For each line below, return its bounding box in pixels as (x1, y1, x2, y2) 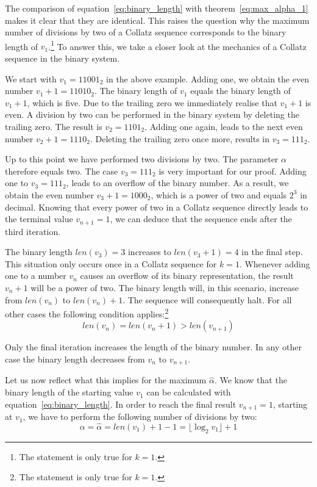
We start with (5, 72, 57, 85)
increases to (127, 245, 171, 258)
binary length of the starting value (5, 386, 134, 399)
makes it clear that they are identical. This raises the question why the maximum (5, 13, 310, 26)
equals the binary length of (190, 84, 291, 97)
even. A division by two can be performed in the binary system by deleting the (5, 108, 299, 121)
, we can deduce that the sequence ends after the (110, 212, 292, 225)
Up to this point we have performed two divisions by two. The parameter (5, 153, 279, 165)
